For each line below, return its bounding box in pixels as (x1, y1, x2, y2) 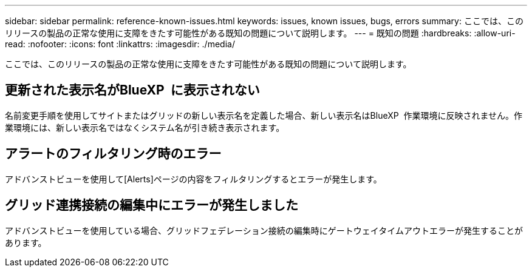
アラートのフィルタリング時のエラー (5, 146, 222, 162)
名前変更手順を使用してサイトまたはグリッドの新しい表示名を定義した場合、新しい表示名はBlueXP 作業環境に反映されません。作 (5, 110, 523, 121)
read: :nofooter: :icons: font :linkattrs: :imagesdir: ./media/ (5, 39, 235, 49)
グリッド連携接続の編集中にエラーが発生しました (5, 197, 298, 213)
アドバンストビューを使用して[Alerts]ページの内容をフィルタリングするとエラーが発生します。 (5, 173, 382, 184)
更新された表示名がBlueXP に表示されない (5, 82, 260, 98)
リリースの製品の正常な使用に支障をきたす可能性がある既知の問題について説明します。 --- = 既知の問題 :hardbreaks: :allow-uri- (5, 28, 516, 38)
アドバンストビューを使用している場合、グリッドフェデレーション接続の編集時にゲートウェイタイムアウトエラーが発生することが (5, 225, 523, 236)
